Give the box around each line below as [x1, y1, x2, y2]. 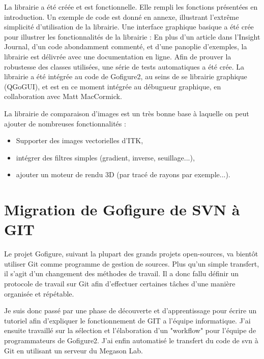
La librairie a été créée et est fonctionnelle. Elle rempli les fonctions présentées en [4, 2, 258, 12]
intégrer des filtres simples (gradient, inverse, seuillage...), [16, 152, 195, 162]
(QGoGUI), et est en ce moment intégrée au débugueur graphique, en [4, 81, 221, 91]
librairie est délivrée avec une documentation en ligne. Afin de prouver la [4, 51, 231, 61]
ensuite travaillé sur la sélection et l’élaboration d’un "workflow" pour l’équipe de [4, 325, 256, 336]
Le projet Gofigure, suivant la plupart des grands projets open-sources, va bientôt [4, 248, 258, 259]
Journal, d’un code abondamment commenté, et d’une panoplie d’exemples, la [4, 41, 247, 52]
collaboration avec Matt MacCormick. [4, 91, 122, 102]
